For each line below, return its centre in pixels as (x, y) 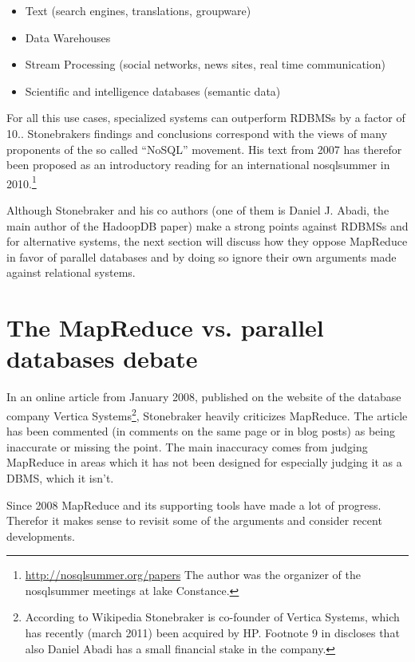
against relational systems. (71, 272)
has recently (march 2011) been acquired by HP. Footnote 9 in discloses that (212, 633)
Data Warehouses (68, 37)
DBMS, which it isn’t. (60, 477)
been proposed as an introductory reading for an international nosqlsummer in (198, 165)
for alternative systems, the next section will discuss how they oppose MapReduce (207, 241)
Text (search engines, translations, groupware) (138, 10)
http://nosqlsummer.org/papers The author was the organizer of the (193, 575)
